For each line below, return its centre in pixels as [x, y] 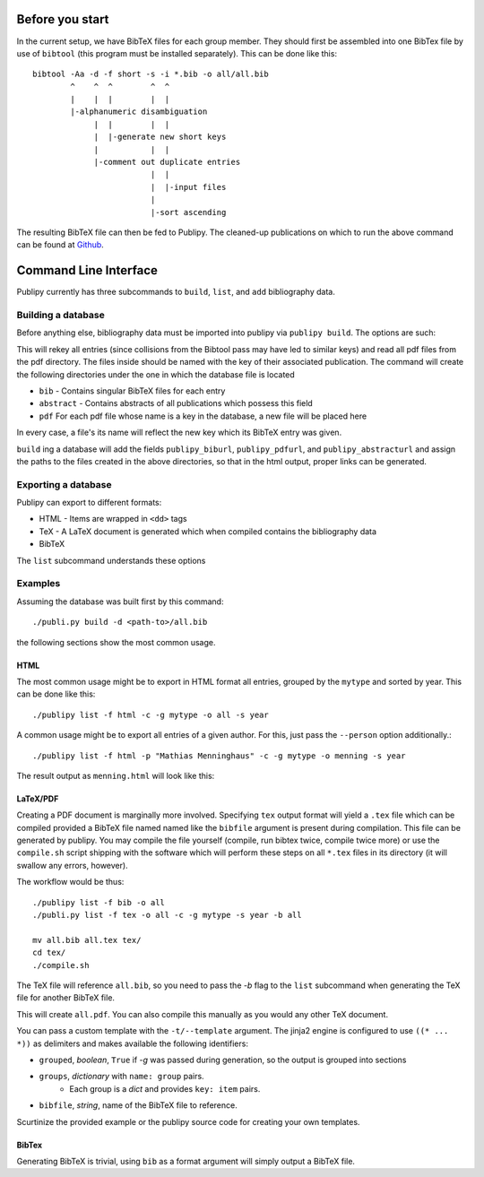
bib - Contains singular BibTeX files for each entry [132, 391]
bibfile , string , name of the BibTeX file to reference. [138, 1105]
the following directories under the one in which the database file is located [156, 374]
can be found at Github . [60, 245]
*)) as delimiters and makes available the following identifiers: [132, 1043]
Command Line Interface [87, 270]
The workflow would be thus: [70, 882]
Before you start [63, 19]
